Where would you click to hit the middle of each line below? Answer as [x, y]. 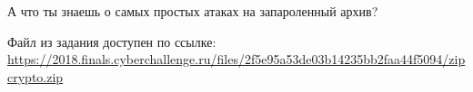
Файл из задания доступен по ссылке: [112, 41]
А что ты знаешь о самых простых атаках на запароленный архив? [193, 11]
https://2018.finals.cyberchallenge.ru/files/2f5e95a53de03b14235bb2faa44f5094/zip [236, 59]
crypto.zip [35, 76]
